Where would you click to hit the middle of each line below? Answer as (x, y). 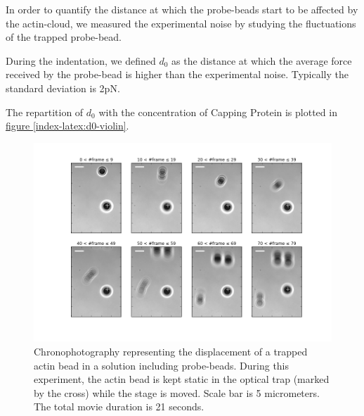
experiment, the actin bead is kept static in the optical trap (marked (182, 379)
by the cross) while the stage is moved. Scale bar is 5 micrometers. (177, 392)
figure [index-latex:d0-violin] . (67, 126)
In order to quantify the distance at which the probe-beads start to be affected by (182, 9)
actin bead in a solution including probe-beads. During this (162, 365)
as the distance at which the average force (262, 60)
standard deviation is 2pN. (63, 88)
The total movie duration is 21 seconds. (119, 406)
